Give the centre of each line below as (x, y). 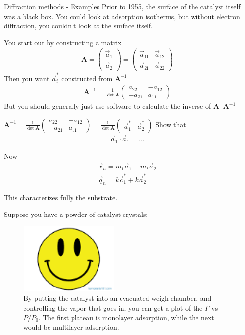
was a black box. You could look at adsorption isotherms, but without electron (122, 16)
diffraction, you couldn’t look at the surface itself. (78, 26)
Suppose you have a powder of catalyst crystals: (76, 214)
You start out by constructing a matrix (63, 42)
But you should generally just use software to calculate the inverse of (108, 106)
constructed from (87, 78)
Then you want (27, 78)
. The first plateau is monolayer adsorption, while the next (126, 317)
